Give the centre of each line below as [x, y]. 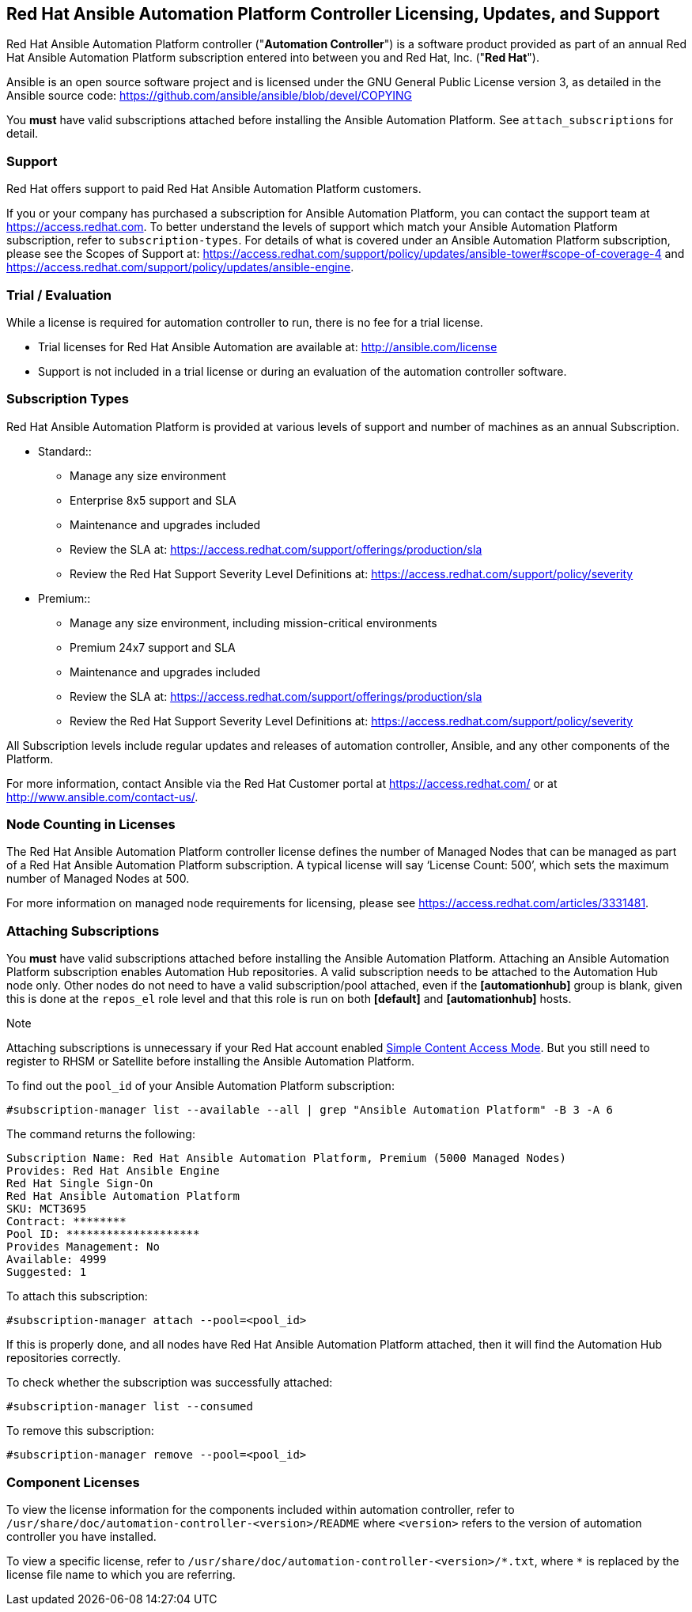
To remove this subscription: [80, 1431]
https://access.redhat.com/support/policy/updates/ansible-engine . [180, 267]
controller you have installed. [81, 1536]
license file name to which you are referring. [121, 1574]
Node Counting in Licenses [91, 825]
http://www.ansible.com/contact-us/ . [102, 797]
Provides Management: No [83, 1247]
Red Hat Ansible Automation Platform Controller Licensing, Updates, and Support [333, 14]
